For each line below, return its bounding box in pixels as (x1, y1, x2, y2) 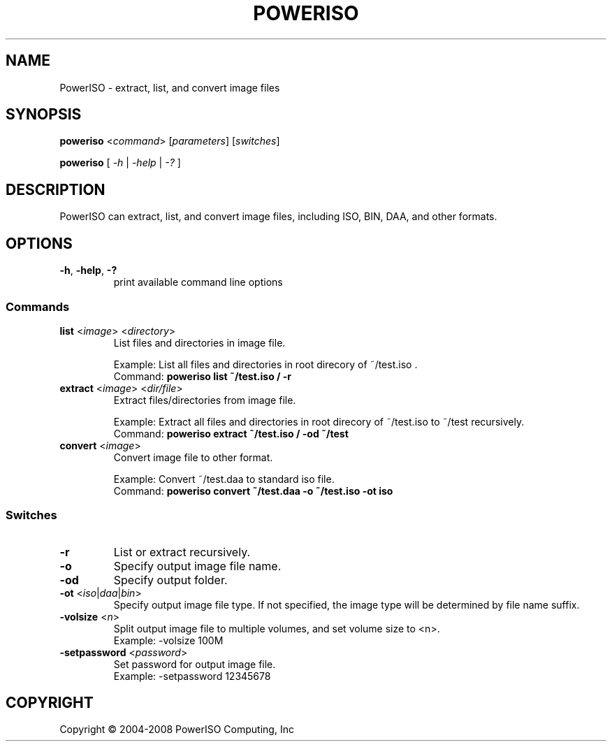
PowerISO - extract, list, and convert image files (59, 81, 280, 94)
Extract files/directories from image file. (113, 393, 296, 406)
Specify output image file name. (113, 558, 282, 573)
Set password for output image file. (113, 658, 276, 670)
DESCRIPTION (6, 180, 105, 198)
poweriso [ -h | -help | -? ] (59, 157, 181, 169)
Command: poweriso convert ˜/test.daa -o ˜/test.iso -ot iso (113, 484, 393, 497)
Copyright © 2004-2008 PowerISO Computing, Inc (59, 723, 294, 736)
